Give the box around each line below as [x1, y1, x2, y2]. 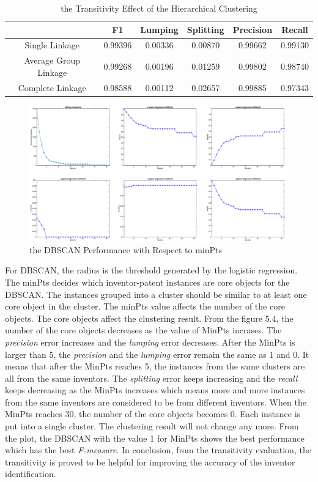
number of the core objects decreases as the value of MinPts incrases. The [5, 324, 282, 336]
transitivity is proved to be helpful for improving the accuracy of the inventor [5, 455, 295, 468]
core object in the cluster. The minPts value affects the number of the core [5, 300, 285, 313]
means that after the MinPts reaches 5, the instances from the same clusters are [5, 360, 305, 373]
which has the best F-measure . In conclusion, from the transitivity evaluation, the [5, 443, 311, 456]
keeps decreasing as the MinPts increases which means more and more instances [5, 384, 305, 396]
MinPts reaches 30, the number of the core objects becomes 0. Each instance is [5, 407, 301, 420]
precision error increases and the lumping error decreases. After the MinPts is [5, 335, 295, 348]
